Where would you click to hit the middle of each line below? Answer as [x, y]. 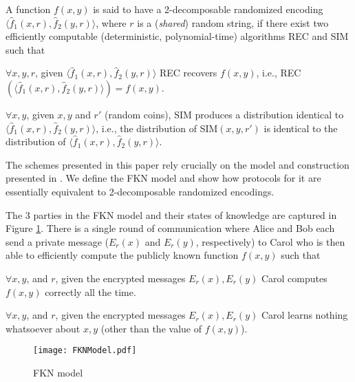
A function [28, 9]
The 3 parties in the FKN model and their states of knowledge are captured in [171, 214]
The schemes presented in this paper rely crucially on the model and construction [177, 164]
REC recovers [189, 73]
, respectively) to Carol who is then [270, 241]
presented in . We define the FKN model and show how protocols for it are [163, 178]
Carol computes [294, 278]
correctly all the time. [90, 291]
